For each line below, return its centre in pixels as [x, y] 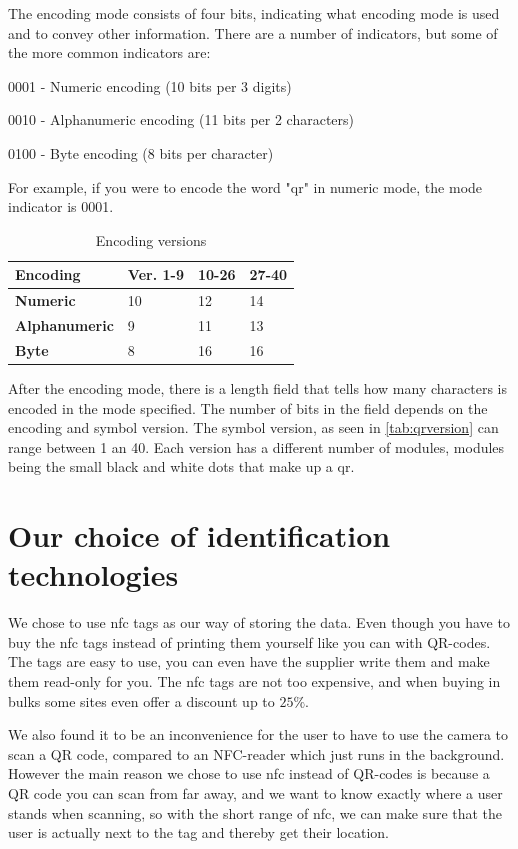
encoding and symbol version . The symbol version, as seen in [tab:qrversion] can [253, 427]
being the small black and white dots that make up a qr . [181, 466]
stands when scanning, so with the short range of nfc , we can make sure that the [255, 812]
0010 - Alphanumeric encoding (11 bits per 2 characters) [181, 119]
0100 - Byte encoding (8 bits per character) [141, 152]
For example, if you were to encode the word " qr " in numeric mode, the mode [245, 186]
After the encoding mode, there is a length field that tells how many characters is [257, 387]
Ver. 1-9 [155, 274]
